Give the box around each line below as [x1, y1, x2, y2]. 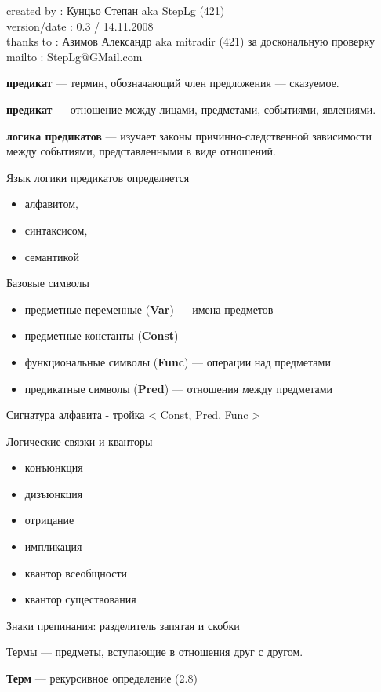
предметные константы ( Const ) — [24, 327, 194, 344]
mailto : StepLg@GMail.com [6, 48, 143, 64]
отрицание [24, 512, 74, 528]
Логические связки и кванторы [6, 432, 153, 449]
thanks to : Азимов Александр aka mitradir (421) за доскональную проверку [6, 33, 375, 49]
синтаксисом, [24, 221, 88, 238]
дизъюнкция [24, 485, 83, 501]
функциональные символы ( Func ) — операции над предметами [24, 353, 331, 370]
